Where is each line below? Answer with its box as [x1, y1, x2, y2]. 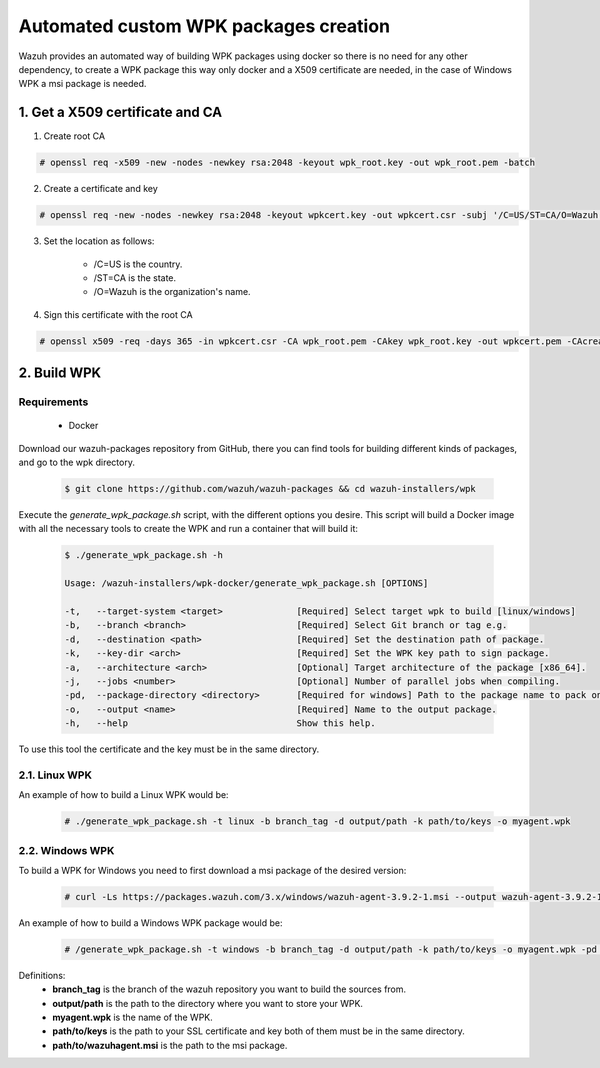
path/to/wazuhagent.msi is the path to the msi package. [52, 1039, 288, 1051]
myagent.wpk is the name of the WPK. [52, 1011, 214, 1024]
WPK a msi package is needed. [18, 78, 147, 90]
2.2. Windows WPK [18, 843, 115, 857]
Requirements [18, 395, 89, 409]
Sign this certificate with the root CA [43, 308, 194, 320]
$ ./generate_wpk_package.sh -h [64, 550, 224, 561]
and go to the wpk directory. [18, 456, 135, 469]
